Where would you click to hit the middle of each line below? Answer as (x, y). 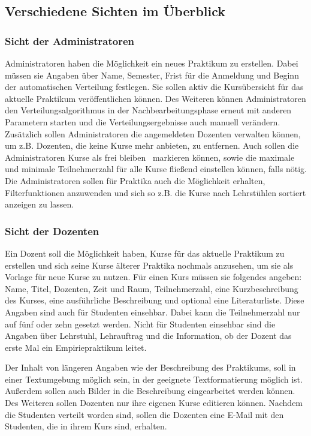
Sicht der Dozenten (52, 231)
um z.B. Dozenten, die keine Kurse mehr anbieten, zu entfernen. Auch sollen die (152, 145)
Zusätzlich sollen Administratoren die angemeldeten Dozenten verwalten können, (153, 133)
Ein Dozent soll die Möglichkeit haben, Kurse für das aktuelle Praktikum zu (145, 253)
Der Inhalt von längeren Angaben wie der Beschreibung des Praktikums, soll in (150, 367)
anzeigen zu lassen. (40, 204)
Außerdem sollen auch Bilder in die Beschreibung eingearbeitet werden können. (150, 391)
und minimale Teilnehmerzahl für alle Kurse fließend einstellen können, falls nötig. (156, 169)
